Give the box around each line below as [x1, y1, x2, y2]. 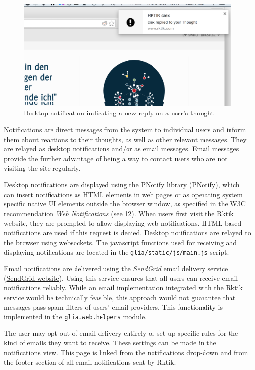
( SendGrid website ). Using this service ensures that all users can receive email [4, 273, 238, 283]
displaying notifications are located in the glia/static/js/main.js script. [4, 247, 229, 257]
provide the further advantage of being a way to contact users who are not [4, 153, 228, 163]
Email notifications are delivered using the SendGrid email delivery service [4, 263, 228, 273]
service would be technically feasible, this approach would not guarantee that [4, 292, 236, 302]
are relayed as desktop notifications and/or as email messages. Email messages [4, 143, 239, 154]
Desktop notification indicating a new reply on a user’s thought [24, 108, 214, 118]
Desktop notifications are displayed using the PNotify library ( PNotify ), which [4, 179, 240, 190]
